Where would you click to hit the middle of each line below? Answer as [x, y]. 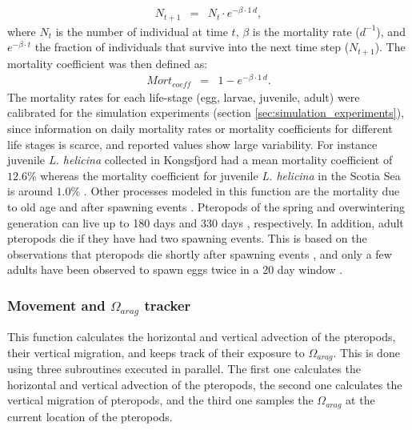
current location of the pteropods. [90, 416]
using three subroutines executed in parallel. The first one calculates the [184, 369]
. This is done [366, 352]
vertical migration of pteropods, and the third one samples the [160, 400]
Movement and [56, 305]
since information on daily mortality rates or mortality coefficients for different [200, 128]
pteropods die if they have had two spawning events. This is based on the [187, 238]
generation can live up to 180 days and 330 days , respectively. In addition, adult [206, 222]
